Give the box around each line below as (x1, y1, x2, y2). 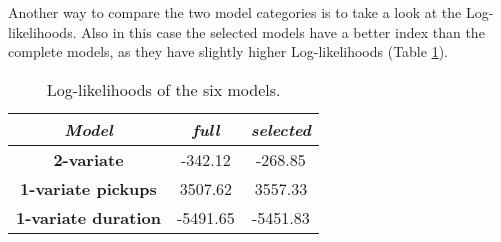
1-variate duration (16, 205, 161, 229)
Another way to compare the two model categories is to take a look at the (8, 2, 462, 22)
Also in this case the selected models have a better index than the (81, 21, 485, 42)
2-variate (53, 147, 124, 171)
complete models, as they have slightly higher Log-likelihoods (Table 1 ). (8, 41, 448, 62)
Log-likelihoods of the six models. (46, 77, 281, 101)
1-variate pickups (20, 176, 157, 200)
